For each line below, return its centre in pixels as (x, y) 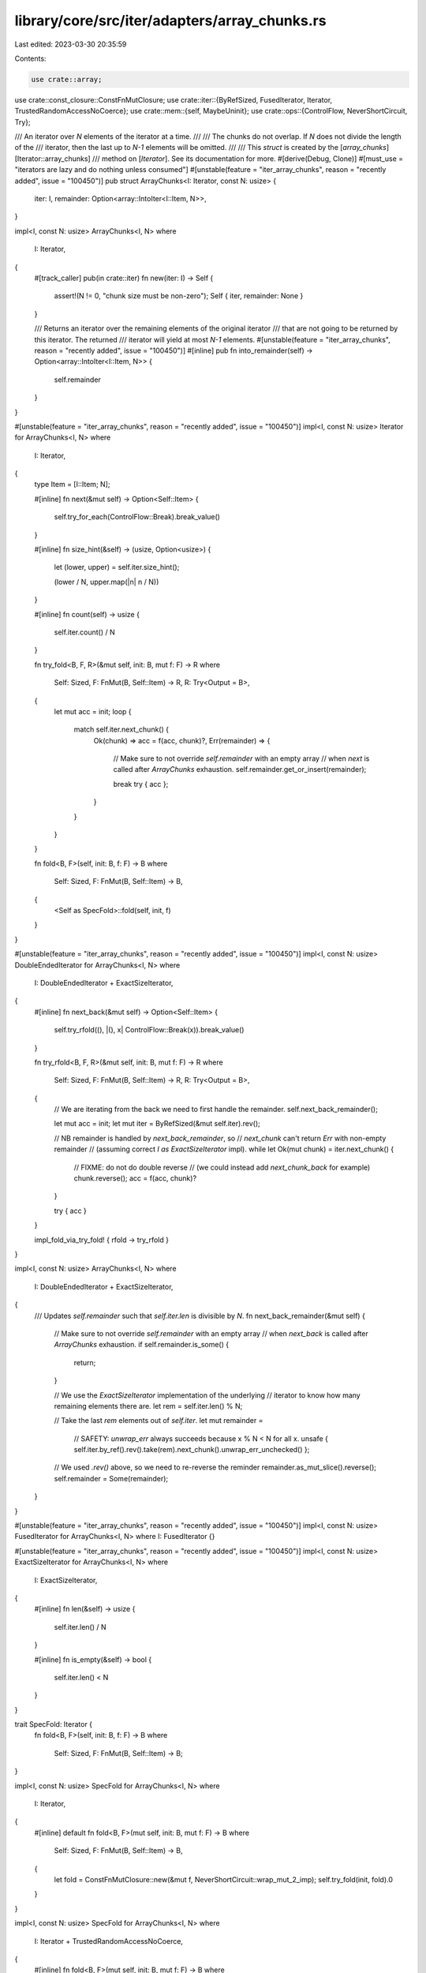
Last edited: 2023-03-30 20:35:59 (71, 44)
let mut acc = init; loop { (93, 711)
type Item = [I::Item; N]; (72, 485)
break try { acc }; (141, 784)
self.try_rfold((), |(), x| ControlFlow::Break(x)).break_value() (149, 1030)
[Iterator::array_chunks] (52, 159)
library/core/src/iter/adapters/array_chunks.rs (170, 21)
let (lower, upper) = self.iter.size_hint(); (117, 567)
